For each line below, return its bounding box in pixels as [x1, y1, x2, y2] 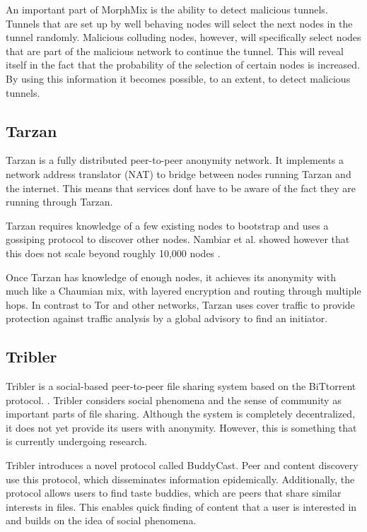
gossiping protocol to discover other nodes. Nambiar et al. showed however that [6, 232, 350, 247]
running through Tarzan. [6, 194, 113, 209]
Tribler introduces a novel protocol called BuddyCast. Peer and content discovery [6, 458, 359, 473]
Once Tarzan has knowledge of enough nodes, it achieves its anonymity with [6, 269, 336, 284]
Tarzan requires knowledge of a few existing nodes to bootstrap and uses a [6, 218, 329, 232]
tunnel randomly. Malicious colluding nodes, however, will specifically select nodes [6, 30, 361, 45]
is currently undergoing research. [6, 434, 147, 449]
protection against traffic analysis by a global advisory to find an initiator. [6, 311, 328, 326]
